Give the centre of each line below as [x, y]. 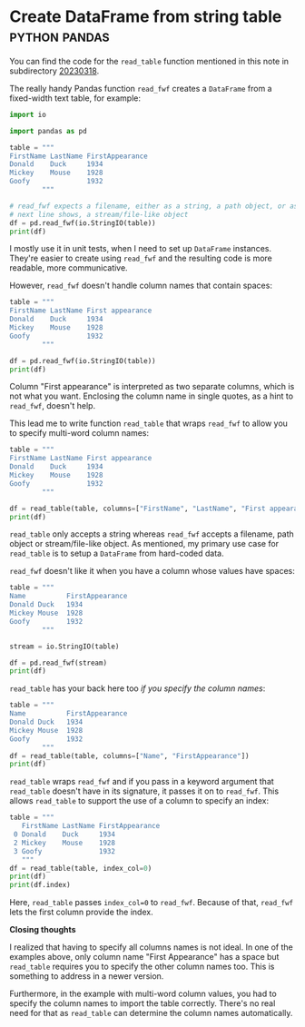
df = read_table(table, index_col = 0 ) [81, 868]
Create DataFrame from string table [146, 17]
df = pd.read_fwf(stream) [58, 663]
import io [28, 114]
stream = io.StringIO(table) [64, 647]
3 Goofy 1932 [64, 851]
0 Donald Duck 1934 [64, 834]
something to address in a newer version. [87, 976]
